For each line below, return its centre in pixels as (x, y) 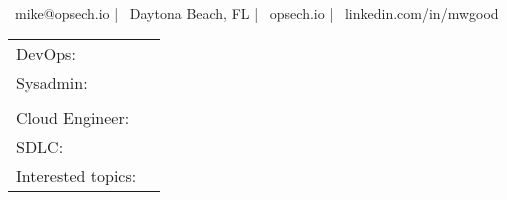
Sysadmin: (52, 83)
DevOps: (46, 54)
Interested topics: (76, 176)
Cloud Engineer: (73, 118)
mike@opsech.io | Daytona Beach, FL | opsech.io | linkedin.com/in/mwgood (256, 12)
